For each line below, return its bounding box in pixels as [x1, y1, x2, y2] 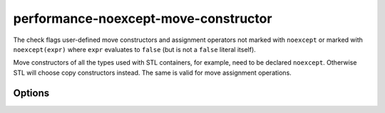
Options [13, 87, 50, 99]
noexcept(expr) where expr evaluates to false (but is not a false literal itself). [13, 45, 256, 53]
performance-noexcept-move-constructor [13, 11, 272, 26]
